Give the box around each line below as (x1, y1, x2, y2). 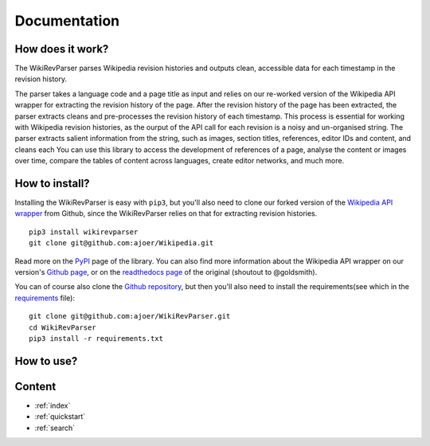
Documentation (14, 12, 120, 29)
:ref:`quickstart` (34, 412, 86, 421)
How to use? (14, 354, 78, 368)
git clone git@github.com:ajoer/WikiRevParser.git (29, 311, 231, 321)
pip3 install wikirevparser (29, 227, 139, 237)
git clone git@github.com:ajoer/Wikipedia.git (29, 239, 214, 248)
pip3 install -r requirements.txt (29, 334, 163, 342)
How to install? (14, 177, 91, 190)
